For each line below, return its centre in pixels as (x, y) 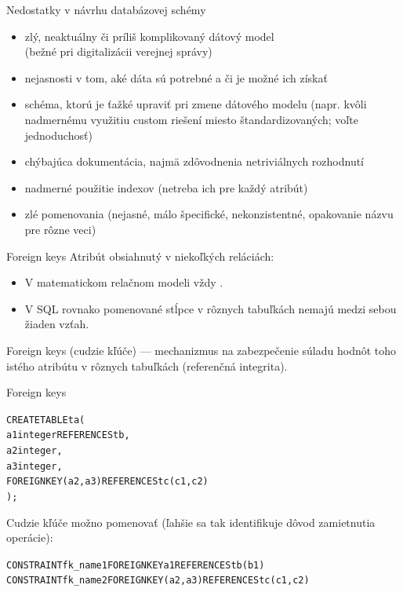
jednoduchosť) (58, 135)
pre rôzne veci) (60, 229)
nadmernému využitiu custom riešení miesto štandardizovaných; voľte (191, 119)
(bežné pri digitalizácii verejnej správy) (118, 51)
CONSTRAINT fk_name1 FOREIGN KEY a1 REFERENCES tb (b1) (136, 565)
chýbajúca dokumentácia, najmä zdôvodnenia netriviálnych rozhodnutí (194, 161)
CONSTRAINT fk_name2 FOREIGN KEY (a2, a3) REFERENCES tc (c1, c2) (158, 581)
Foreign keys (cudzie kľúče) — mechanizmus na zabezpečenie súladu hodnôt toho (201, 350)
